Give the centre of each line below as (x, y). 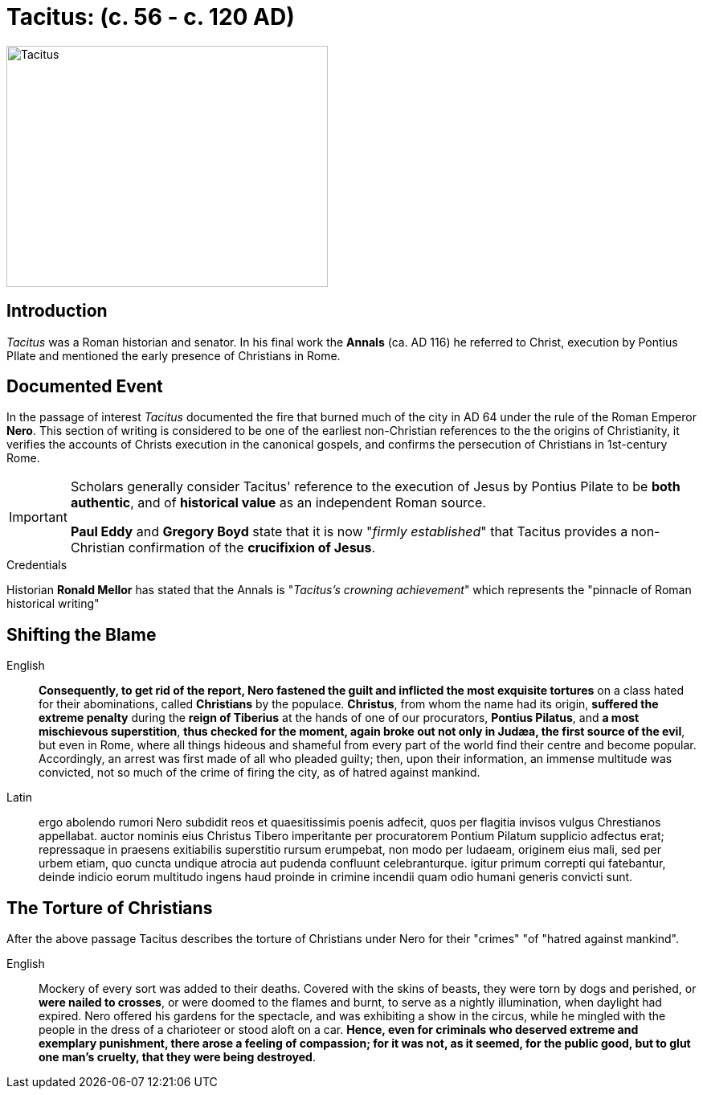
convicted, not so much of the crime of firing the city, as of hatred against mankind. (260, 773)
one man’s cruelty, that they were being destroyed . (177, 1057)
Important (38, 517)
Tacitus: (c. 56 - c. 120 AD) (151, 17)
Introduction (57, 311)
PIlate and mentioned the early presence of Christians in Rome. (174, 355)
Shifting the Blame (82, 634)
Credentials (37, 565)
